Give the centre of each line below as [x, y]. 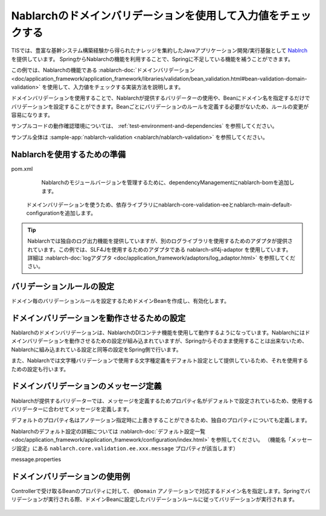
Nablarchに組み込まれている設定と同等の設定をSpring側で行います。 [96, 349]
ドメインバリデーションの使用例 [71, 476]
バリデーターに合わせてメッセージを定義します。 [72, 409]
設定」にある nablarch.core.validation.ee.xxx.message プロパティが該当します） [127, 448]
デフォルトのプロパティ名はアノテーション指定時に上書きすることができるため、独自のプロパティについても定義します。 [161, 420]
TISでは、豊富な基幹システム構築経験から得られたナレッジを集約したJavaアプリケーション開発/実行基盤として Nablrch [159, 51]
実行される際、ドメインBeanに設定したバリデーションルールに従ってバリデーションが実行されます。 [173, 499]
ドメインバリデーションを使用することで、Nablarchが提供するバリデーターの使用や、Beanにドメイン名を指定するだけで [161, 98]
